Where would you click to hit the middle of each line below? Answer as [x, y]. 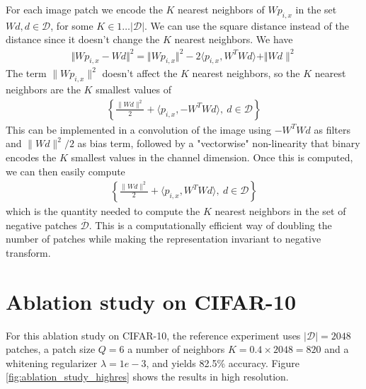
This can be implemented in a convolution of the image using [139, 129]
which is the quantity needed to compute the [103, 211]
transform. [28, 252]
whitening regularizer [52, 362]
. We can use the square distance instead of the [247, 25]
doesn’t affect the [140, 73]
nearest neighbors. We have [234, 39]
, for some [72, 25]
